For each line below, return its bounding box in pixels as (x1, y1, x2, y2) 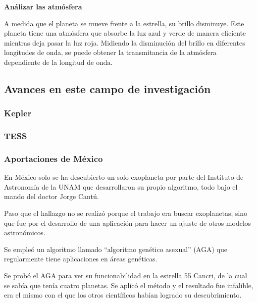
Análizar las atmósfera (4, 1, 82, 11)
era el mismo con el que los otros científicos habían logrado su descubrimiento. (4, 290, 242, 300)
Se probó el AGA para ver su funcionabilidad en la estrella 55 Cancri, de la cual (4, 270, 247, 280)
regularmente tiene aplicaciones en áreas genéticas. (4, 253, 157, 264)
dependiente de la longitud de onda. (4, 56, 113, 67)
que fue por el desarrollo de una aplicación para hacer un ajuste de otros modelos (4, 217, 251, 228)
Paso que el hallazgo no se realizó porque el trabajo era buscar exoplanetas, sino (4, 208, 248, 218)
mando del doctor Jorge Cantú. (4, 191, 99, 202)
